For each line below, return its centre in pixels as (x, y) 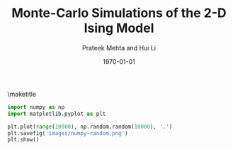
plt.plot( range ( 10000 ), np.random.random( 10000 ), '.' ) (90, 127)
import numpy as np (36, 107)
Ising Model (119, 28)
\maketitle (22, 94)
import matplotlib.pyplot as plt (57, 114)
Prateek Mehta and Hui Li (119, 48)
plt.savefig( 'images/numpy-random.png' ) (68, 133)
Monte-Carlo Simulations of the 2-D (119, 13)
